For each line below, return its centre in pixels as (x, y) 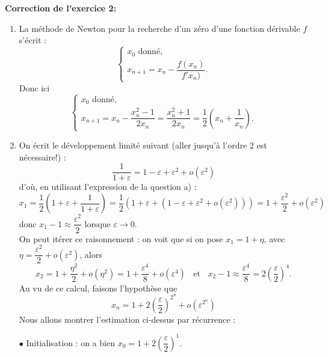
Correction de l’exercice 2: (61, 8)
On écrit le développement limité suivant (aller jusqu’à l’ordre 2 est (143, 145)
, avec (274, 238)
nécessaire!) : (42, 157)
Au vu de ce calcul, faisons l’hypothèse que (98, 288)
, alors (91, 254)
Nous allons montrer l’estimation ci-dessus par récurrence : (127, 319)
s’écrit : (33, 40)
